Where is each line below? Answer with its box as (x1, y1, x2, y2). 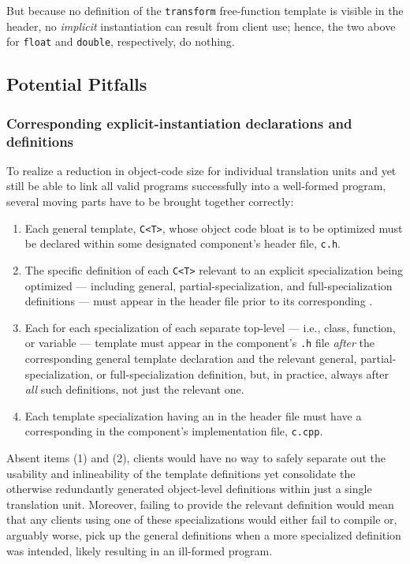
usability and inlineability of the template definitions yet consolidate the (6, 465, 356, 481)
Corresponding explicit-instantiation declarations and (6, 113, 352, 133)
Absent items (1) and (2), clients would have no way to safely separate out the (6, 450, 386, 466)
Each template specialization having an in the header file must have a (24, 407, 362, 424)
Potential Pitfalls (6, 72, 147, 96)
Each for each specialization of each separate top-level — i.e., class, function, (24, 319, 396, 335)
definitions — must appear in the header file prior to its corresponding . (24, 293, 373, 309)
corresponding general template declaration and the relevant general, (24, 350, 357, 367)
